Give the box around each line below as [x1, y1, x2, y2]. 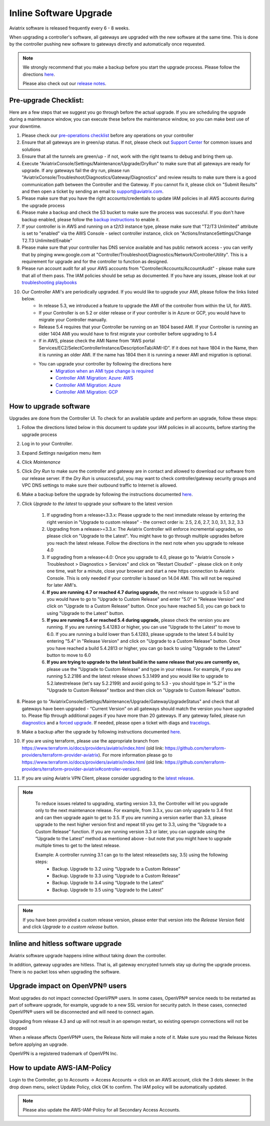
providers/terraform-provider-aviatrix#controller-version [21, 766, 138, 772]
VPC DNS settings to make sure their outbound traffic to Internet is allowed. [21, 482, 177, 488]
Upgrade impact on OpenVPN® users [9, 982, 127, 990]
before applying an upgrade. [9, 1041, 68, 1047]
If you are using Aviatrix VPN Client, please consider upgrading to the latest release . [21, 775, 194, 781]
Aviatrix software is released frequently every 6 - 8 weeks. [9, 25, 130, 31]
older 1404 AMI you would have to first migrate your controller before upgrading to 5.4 [38, 330, 217, 336]
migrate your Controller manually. [38, 317, 107, 323]
